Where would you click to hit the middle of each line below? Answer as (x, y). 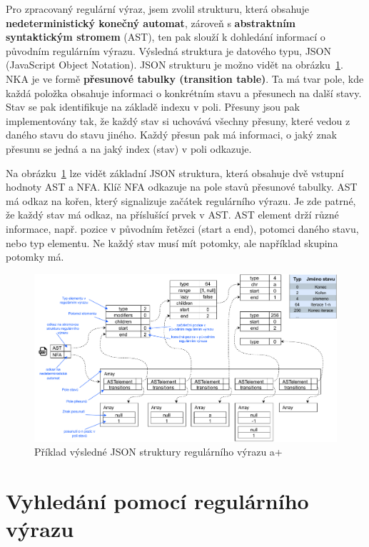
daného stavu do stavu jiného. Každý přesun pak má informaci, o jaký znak (171, 135)
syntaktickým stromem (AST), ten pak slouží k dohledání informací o (166, 37)
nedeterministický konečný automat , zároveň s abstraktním (151, 22)
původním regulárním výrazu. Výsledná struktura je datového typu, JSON (169, 50)
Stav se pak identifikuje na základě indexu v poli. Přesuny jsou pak (153, 107)
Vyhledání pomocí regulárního (157, 501)
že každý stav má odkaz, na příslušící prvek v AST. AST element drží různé (172, 215)
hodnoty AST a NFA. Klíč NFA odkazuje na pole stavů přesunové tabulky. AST (182, 187)
